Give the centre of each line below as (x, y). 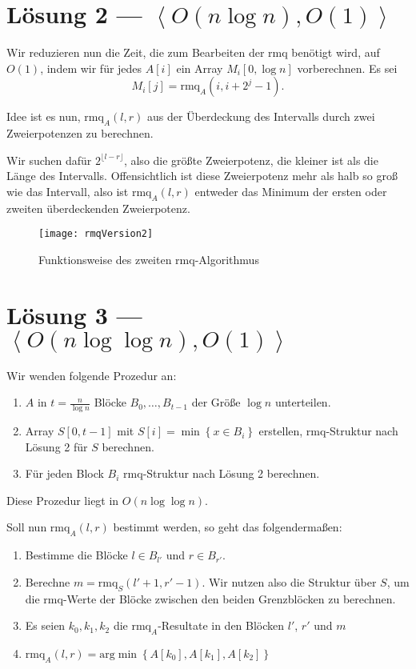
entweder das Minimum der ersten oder (291, 191)
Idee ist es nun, (44, 116)
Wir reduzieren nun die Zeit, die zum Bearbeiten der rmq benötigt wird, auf (193, 52)
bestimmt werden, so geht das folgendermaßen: (228, 527)
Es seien (45, 625)
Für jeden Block (64, 473)
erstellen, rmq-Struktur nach (328, 431)
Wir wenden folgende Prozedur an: (92, 375)
